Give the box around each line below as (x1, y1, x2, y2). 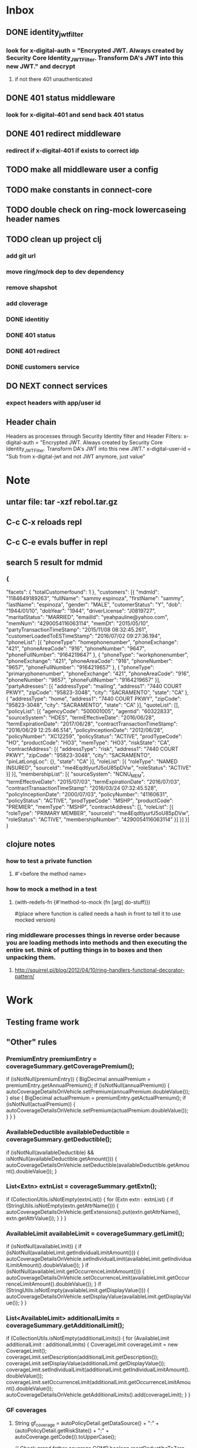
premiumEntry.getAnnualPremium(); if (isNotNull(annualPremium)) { (6, 1082, 170, 1089)
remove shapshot (6, 284, 58, 292)
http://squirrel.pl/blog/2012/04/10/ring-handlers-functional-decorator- (14, 967, 185, 974)
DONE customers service (6, 363, 80, 371)
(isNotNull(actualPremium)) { (6, 1101, 76, 1108)
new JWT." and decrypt (6, 62, 75, 70)
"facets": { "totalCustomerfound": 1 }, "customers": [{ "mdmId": (6, 588, 159, 596)
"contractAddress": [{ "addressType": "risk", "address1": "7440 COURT (6, 745, 179, 752)
